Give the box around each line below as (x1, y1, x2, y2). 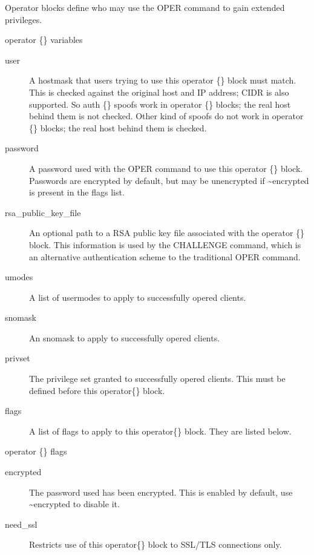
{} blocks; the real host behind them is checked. (29, 121, 207, 134)
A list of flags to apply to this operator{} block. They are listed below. (29, 424, 292, 437)
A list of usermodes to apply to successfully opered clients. (29, 291, 246, 303)
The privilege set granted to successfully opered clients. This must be (29, 372, 286, 385)
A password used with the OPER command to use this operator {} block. (29, 162, 303, 174)
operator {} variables (5, 33, 83, 46)
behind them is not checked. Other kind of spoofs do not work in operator (29, 110, 304, 122)
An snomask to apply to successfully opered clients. (29, 331, 220, 344)
